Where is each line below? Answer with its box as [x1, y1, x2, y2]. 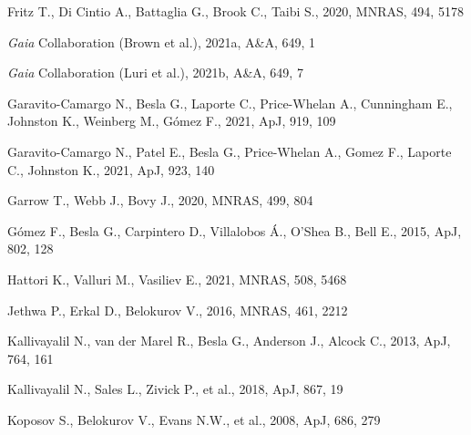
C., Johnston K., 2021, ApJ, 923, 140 [7, 160, 215, 179]
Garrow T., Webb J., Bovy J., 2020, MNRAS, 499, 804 [7, 191, 313, 210]
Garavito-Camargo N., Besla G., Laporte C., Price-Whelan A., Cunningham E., [7, 93, 453, 112]
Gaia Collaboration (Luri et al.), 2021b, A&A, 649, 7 [7, 63, 303, 82]
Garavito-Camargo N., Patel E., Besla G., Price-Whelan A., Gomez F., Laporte [7, 141, 452, 161]
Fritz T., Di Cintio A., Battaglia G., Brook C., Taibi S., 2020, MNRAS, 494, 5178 [7, 2, 464, 20]
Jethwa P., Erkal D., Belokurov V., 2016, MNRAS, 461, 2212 [7, 300, 348, 319]
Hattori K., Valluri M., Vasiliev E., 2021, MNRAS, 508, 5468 [7, 269, 347, 288]
